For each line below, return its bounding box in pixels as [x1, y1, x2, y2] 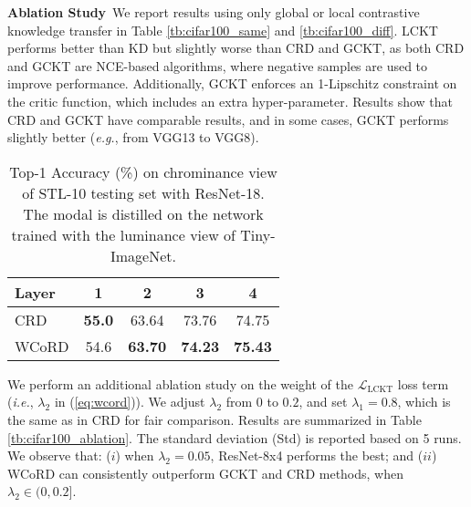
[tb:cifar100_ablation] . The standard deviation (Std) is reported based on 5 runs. [7, 428, 462, 447]
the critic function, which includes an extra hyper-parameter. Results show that [7, 91, 453, 110]
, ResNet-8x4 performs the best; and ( [210, 446, 424, 465]
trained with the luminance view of [11, 223, 235, 245]
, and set [298, 392, 348, 411]
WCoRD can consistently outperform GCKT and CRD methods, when [7, 463, 404, 482]
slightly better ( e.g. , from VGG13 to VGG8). [7, 128, 259, 147]
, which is [397, 392, 451, 411]
